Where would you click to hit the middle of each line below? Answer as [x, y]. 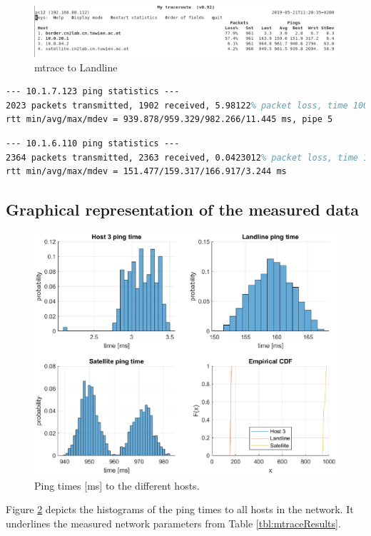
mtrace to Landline [76, 67]
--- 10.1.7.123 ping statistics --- [93, 92]
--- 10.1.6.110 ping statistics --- [93, 144]
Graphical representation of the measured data [183, 209]
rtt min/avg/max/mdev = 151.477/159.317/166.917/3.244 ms [146, 172]
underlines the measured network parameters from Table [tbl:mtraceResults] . [173, 523]
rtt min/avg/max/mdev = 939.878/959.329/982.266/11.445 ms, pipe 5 [169, 120]
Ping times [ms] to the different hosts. [117, 485]
